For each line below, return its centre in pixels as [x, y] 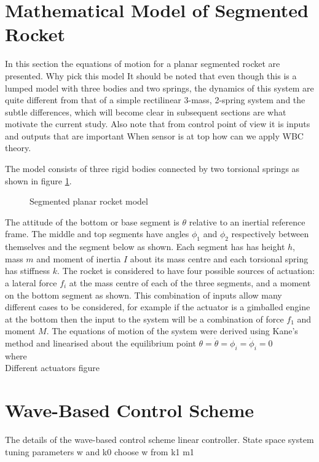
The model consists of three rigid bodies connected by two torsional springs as [152, 169]
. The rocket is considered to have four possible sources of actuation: [186, 271]
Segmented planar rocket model [89, 201]
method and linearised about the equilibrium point [100, 343]
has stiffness [28, 271]
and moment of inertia [79, 258]
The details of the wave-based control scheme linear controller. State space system [159, 440]
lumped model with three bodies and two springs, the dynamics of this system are [159, 88]
